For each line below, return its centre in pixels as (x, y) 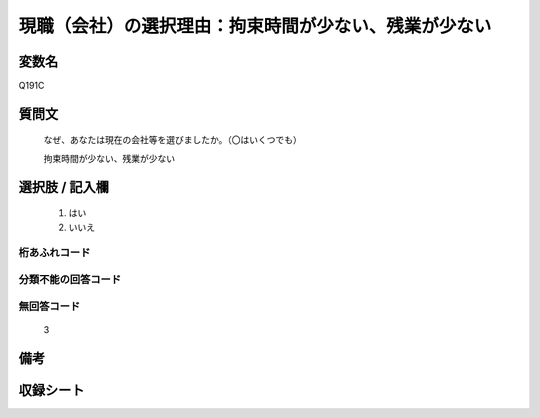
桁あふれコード (54, 253)
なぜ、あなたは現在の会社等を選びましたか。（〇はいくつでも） (172, 140)
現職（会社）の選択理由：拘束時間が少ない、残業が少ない (255, 26)
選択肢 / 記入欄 (64, 186)
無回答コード (49, 306)
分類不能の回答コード (70, 279)
